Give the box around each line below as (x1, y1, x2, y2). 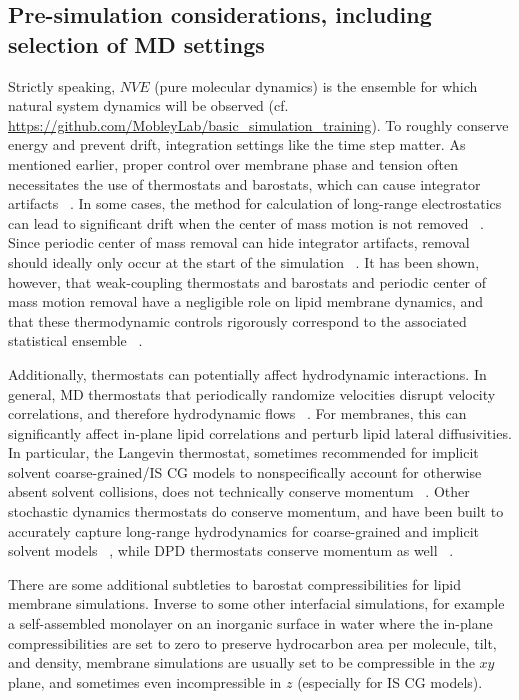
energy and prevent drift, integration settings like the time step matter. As (8, 134, 466, 155)
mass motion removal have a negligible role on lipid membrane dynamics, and (8, 291, 484, 312)
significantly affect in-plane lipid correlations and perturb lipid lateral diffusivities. (8, 422, 512, 443)
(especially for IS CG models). (297, 671, 483, 692)
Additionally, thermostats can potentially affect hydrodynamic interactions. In (8, 363, 487, 384)
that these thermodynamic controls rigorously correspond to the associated (8, 310, 467, 331)
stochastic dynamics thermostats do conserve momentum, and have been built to (8, 501, 504, 522)
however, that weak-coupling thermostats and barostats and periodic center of (8, 271, 487, 292)
